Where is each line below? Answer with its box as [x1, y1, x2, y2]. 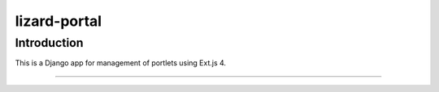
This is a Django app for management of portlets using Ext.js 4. [15, 58, 227, 68]
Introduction [15, 36, 84, 50]
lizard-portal [15, 12, 102, 30]
